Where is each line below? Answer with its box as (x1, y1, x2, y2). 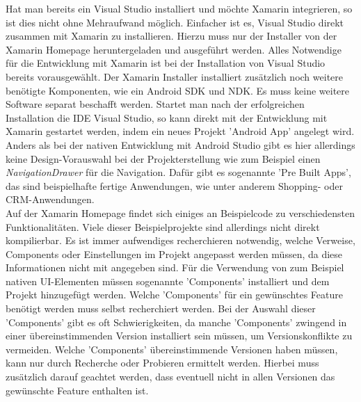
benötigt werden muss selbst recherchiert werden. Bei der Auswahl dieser (6, 301, 316, 316)
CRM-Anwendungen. (6, 192, 95, 207)
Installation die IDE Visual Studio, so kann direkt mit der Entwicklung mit (6, 110, 328, 124)
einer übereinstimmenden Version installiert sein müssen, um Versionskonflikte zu (6, 328, 353, 343)
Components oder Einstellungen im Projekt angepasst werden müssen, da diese (6, 246, 343, 261)
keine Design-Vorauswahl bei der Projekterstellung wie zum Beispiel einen (6, 151, 321, 166)
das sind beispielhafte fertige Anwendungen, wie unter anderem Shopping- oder (6, 178, 343, 193)
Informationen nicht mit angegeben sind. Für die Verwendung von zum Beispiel (6, 260, 344, 275)
